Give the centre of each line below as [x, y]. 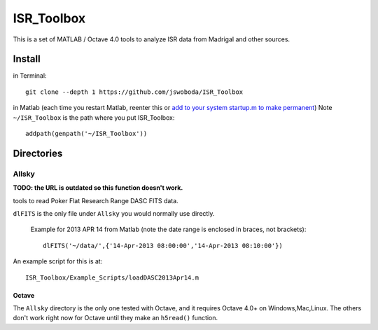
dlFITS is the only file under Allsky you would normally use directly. [114, 213]
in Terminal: [30, 76]
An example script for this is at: [58, 261]
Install [27, 59]
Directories [38, 153]
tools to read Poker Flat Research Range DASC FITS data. [96, 200]
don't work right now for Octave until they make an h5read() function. [115, 318]
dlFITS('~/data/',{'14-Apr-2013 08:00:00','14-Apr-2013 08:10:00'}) [163, 246]
